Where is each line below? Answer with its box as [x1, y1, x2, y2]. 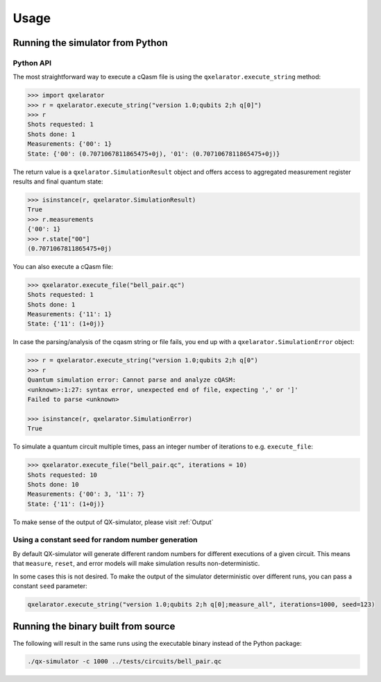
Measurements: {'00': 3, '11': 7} [27, 490, 145, 498]
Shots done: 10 [27, 480, 79, 488]
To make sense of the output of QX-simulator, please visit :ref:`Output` [12, 518, 214, 526]
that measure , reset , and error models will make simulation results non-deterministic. [12, 560, 260, 568]
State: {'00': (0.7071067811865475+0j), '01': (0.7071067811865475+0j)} [27, 149, 280, 158]
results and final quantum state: [12, 177, 103, 186]
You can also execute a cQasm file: [12, 262, 114, 270]
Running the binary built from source [12, 621, 176, 633]
